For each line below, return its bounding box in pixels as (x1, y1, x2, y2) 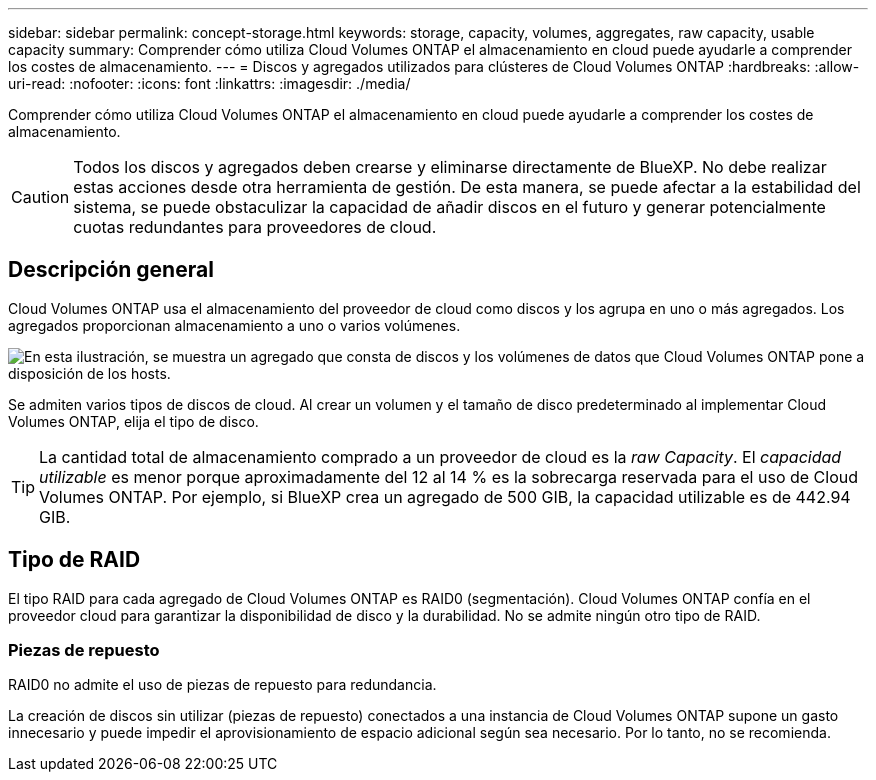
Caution (11, 187, 70, 207)
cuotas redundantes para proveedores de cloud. (73, 217, 437, 237)
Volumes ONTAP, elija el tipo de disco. (8, 412, 259, 430)
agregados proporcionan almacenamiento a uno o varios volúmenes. (8, 316, 461, 334)
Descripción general (8, 257, 214, 283)
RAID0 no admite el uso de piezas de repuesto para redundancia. (8, 676, 437, 694)
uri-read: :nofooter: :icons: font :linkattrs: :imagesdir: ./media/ (8, 75, 411, 92)
